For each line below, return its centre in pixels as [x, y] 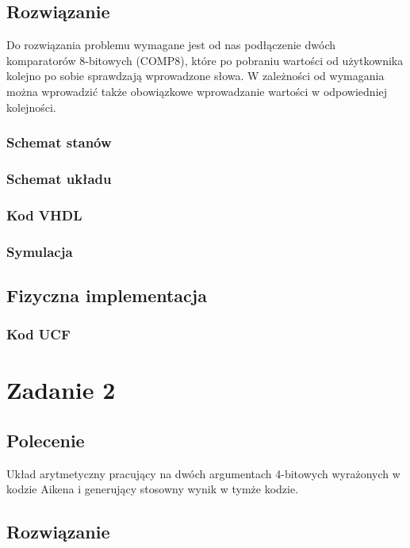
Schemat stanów [59, 142]
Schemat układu [59, 178]
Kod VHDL [44, 215]
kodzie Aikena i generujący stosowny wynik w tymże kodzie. [153, 489]
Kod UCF [38, 334]
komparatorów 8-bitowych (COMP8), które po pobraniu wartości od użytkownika [205, 60]
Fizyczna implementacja [107, 295]
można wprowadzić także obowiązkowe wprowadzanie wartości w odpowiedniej [197, 91]
